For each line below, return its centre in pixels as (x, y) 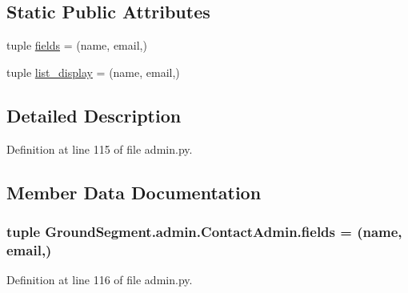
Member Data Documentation (134, 192)
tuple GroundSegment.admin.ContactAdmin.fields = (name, (204, 231)
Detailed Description (94, 115)
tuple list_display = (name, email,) (93, 72)
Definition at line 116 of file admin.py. (100, 280)
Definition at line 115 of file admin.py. (100, 149)
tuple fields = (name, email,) (77, 45)
